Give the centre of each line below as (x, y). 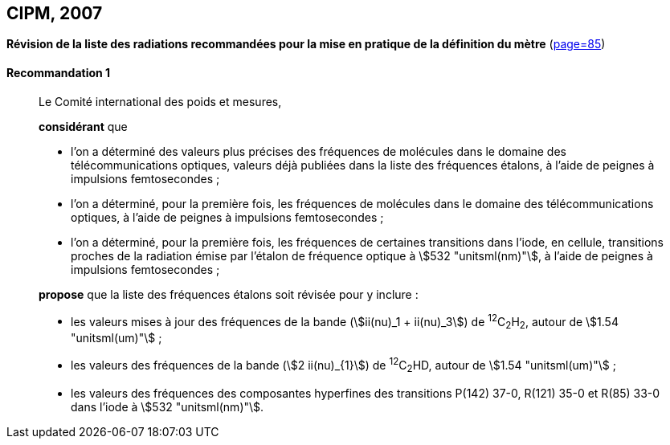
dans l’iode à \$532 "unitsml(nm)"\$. (167, 406)
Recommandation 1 (59, 73)
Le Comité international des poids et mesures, (160, 101)
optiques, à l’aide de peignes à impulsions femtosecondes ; (227, 217)
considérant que (83, 126)
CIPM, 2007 (55, 13)
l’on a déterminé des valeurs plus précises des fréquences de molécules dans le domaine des (319, 151)
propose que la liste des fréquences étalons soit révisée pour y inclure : (229, 294)
